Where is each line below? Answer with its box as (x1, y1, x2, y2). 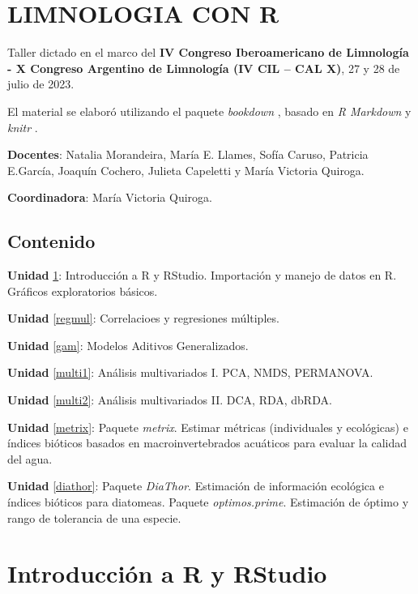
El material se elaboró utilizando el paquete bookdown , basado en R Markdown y (7, 102, 412, 119)
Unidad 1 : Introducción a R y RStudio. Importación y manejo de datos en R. (7, 267, 397, 284)
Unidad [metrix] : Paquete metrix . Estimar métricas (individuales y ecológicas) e (7, 418, 408, 435)
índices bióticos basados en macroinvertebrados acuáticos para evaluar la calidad (7, 434, 407, 451)
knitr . (7, 118, 38, 135)
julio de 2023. (7, 75, 75, 92)
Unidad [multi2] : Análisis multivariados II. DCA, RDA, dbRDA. (7, 391, 332, 408)
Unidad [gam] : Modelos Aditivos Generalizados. (7, 336, 249, 353)
